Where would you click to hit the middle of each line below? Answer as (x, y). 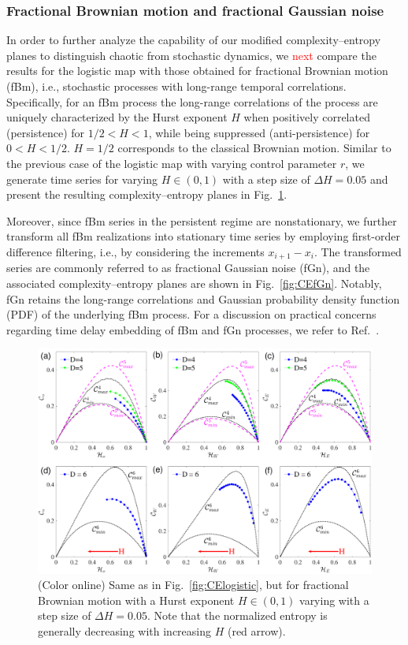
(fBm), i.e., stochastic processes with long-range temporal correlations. (176, 86)
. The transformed (358, 251)
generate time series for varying (82, 179)
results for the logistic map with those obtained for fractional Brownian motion (197, 71)
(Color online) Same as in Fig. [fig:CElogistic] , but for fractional (193, 585)
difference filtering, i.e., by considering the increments (135, 251)
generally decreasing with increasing (124, 631)
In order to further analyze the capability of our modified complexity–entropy (194, 40)
